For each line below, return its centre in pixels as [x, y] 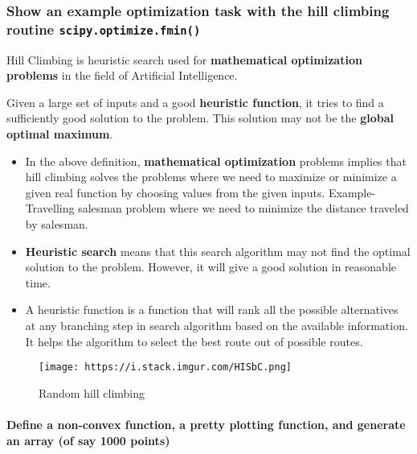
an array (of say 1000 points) [88, 440]
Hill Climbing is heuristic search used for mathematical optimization [184, 59]
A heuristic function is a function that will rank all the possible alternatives [212, 310]
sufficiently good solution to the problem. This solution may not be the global [200, 118]
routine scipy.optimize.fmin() [104, 29]
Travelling [50, 208]
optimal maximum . [60, 134]
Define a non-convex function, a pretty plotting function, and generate [206, 425]
